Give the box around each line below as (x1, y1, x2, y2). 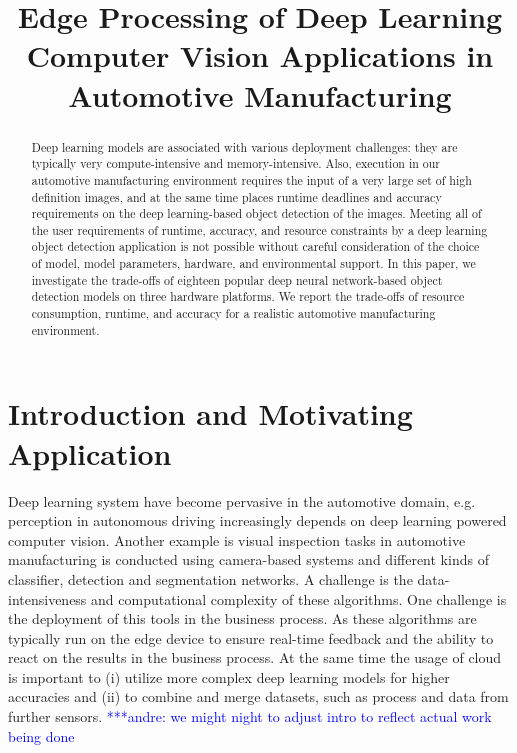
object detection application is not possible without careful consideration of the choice (31, 238, 480, 255)
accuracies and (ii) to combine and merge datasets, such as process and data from (8, 686, 509, 707)
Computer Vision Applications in (26, 35, 494, 76)
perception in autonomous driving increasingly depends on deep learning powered (8, 510, 507, 531)
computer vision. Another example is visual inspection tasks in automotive (8, 529, 466, 550)
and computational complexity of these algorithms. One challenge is (91, 588, 507, 609)
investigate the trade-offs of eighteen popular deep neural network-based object (31, 271, 443, 288)
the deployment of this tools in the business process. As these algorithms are (8, 608, 477, 629)
